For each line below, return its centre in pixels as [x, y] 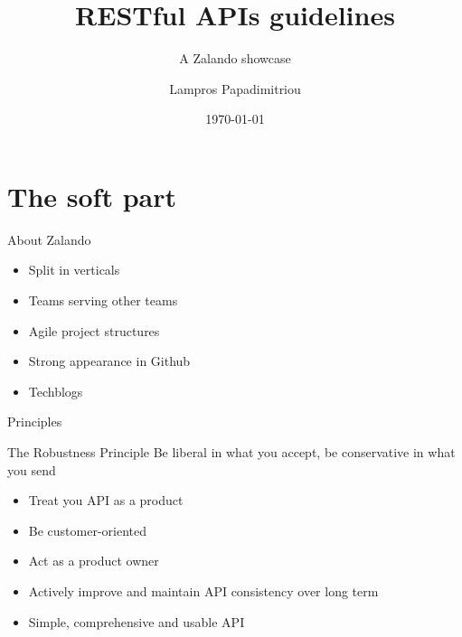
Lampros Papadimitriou [235, 88]
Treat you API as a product [106, 500]
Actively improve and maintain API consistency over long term [203, 590]
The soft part [92, 196]
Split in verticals [74, 270]
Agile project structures [94, 330]
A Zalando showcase [235, 58]
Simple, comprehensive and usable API [137, 621]
